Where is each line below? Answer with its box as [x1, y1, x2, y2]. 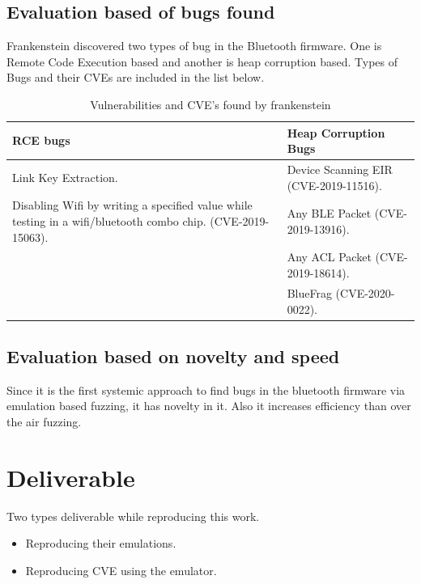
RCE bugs [12, 132, 70, 149]
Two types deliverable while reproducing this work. [6, 507, 260, 524]
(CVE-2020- [335, 284, 395, 301]
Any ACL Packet [287, 248, 372, 265]
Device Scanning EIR [287, 161, 393, 178]
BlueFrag [287, 284, 332, 301]
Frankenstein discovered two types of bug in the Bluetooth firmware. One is [6, 37, 382, 54]
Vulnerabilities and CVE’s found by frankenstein [90, 95, 331, 112]
